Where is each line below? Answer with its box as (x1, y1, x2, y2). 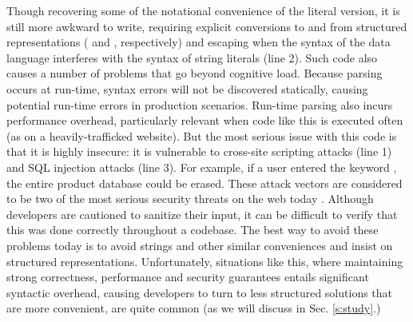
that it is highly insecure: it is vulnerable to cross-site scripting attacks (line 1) (6, 143, 392, 160)
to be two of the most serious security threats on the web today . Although (6, 190, 374, 207)
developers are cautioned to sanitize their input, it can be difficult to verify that (6, 205, 398, 222)
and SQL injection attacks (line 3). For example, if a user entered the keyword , (6, 158, 397, 175)
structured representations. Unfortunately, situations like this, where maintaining (6, 252, 403, 269)
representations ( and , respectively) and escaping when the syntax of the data (6, 34, 391, 50)
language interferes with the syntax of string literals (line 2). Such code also (6, 49, 378, 66)
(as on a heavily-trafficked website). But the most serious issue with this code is (6, 127, 397, 144)
